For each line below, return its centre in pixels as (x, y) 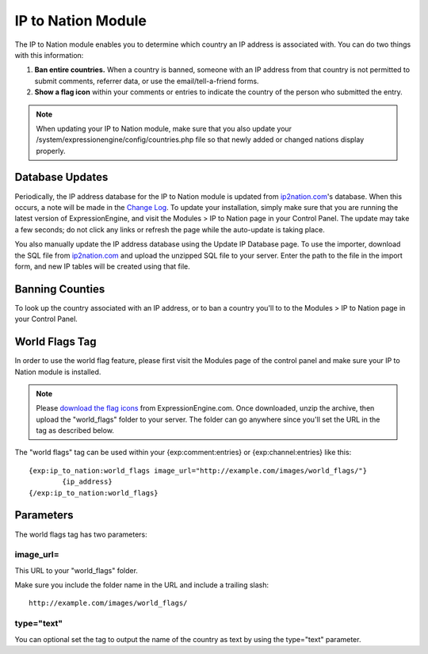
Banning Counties (60, 289)
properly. (51, 151)
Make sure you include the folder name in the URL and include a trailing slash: (142, 585)
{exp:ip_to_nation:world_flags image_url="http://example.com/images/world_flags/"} (198, 470)
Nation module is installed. (58, 372)
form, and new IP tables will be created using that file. (102, 266)
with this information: (49, 55)
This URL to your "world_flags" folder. (76, 570)
